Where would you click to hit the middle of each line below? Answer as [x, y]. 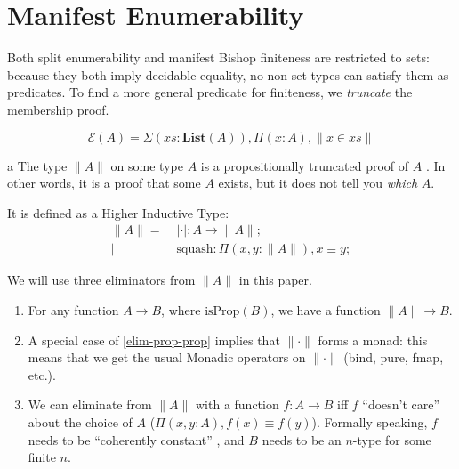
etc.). [42, 374]
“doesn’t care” [401, 404]
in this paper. [275, 280]
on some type [147, 165]
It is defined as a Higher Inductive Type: [118, 212]
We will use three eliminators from [101, 280]
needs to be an [302, 439]
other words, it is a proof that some [104, 183]
